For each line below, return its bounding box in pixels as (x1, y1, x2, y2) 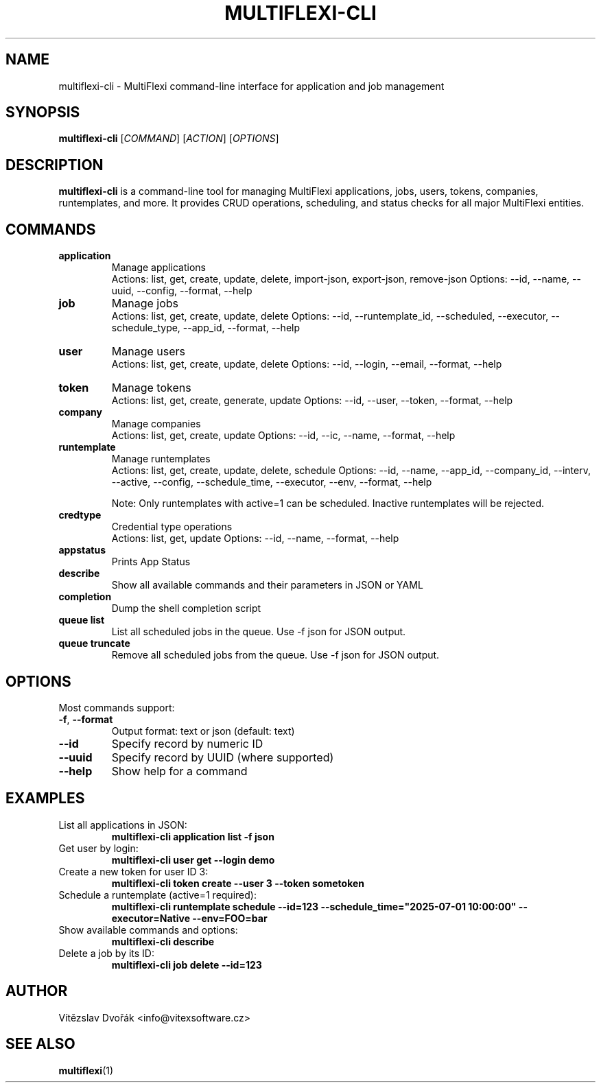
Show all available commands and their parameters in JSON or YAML (111, 579, 423, 591)
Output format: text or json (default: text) (111, 724, 295, 737)
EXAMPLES (5, 790, 85, 807)
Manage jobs (111, 296, 179, 311)
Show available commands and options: (58, 923, 238, 936)
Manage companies (111, 418, 201, 430)
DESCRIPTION (5, 156, 104, 174)
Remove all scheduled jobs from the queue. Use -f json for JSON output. (111, 649, 440, 661)
